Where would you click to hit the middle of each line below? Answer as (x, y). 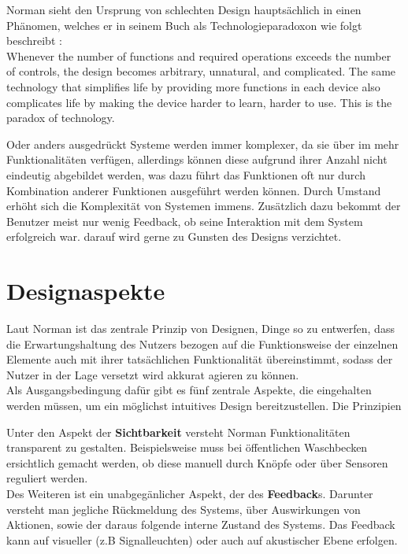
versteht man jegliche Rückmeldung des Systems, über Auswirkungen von (184, 509)
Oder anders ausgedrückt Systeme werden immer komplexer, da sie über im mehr (203, 144)
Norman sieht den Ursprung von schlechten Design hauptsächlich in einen (184, 9)
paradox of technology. (61, 118)
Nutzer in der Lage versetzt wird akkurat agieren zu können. (153, 374)
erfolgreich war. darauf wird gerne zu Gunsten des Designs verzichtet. (174, 236)
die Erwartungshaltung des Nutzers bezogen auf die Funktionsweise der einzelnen (202, 343)
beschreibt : (34, 41)
